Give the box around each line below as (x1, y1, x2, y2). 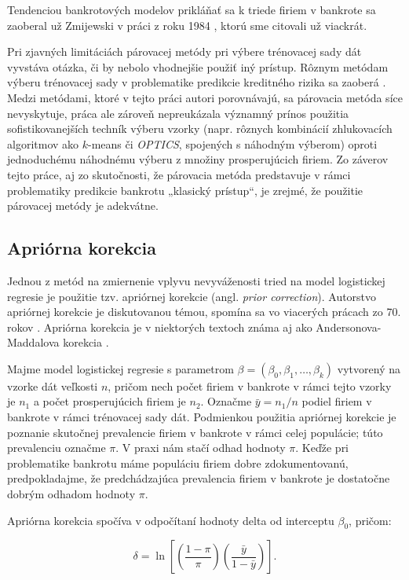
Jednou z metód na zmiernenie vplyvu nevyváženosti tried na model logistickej (7, 272, 385, 288)
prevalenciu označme (7, 439, 106, 456)
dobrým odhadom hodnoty (7, 486, 136, 502)
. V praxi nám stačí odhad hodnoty (115, 439, 286, 456)
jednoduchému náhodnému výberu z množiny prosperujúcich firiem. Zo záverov (7, 151, 389, 167)
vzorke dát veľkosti (7, 377, 98, 394)
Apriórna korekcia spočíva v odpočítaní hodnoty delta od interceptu (7, 512, 334, 528)
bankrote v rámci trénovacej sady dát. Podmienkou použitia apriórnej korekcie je (7, 409, 396, 425)
